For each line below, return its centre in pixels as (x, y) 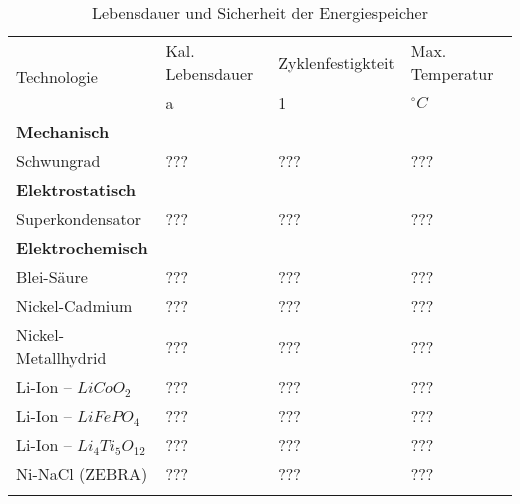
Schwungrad (58, 160)
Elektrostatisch (76, 189)
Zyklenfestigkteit (336, 62)
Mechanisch (63, 131)
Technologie (57, 76)
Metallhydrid (61, 357)
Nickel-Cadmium (74, 305)
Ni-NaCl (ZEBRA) (82, 473)
